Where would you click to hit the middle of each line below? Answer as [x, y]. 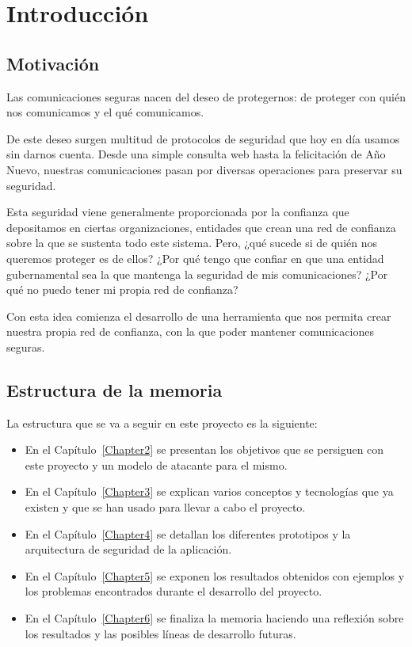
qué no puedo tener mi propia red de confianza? [122, 289]
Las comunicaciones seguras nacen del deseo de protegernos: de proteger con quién [206, 96]
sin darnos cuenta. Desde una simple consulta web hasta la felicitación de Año [196, 154]
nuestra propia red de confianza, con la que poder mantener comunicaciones [190, 331]
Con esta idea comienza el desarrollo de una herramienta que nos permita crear [199, 316]
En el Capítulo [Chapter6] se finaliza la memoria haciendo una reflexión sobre [214, 618]
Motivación [53, 63]
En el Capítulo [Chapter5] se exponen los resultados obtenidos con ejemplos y [215, 575]
